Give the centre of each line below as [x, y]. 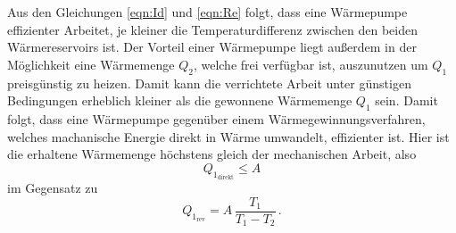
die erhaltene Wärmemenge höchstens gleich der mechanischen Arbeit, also [212, 154]
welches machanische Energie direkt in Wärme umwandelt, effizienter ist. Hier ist [228, 136]
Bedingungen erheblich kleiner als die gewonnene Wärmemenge [180, 100]
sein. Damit [406, 100]
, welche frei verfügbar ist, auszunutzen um [311, 64]
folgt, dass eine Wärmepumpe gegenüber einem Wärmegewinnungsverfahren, [216, 118]
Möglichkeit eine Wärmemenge [91, 64]
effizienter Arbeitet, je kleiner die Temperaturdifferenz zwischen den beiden [212, 29]
